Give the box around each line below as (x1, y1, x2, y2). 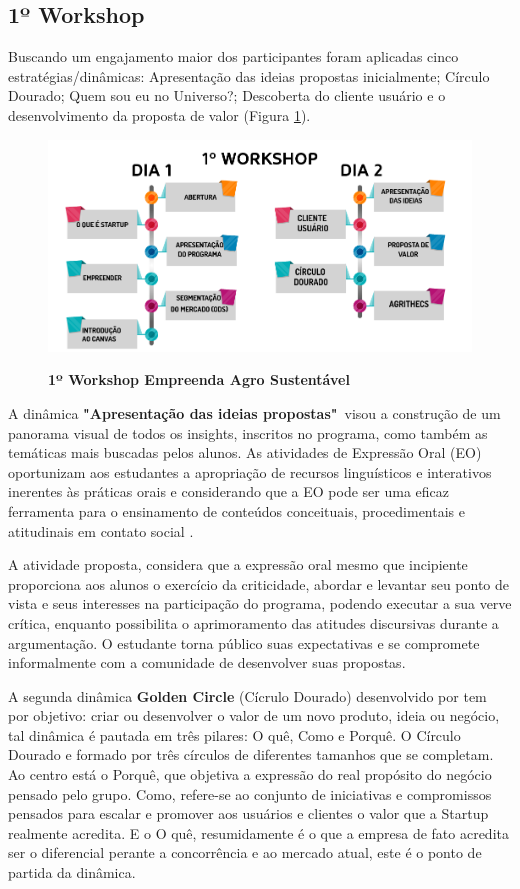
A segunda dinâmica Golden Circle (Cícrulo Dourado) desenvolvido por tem (8, 685, 487, 706)
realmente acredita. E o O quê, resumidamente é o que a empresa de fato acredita (8, 822, 509, 843)
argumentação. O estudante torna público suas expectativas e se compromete (8, 632, 480, 653)
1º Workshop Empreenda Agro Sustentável (48, 369, 350, 390)
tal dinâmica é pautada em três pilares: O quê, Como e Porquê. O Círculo (8, 724, 461, 745)
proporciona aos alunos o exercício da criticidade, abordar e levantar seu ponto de (8, 573, 510, 594)
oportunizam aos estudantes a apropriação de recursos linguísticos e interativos (8, 461, 492, 482)
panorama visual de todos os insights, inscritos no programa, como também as (8, 422, 488, 443)
